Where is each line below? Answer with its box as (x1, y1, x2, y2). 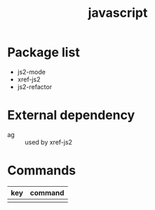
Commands (7, 163, 76, 178)
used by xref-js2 (25, 138, 72, 146)
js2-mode (17, 67, 46, 76)
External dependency (7, 107, 135, 124)
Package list (7, 44, 81, 60)
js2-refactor (17, 82, 53, 91)
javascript (88, 5, 148, 21)
